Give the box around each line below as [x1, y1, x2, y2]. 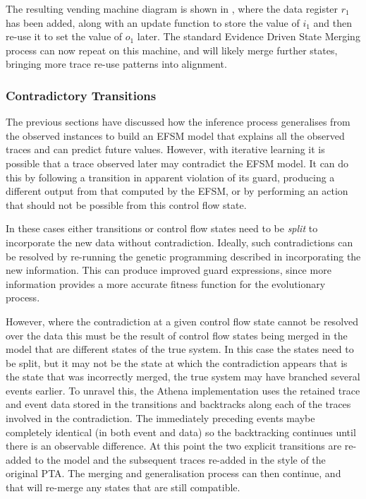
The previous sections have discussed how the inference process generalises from [6, 114, 350, 129]
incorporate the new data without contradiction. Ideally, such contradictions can [6, 234, 353, 249]
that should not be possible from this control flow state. [6, 197, 247, 212]
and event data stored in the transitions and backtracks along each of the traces [6, 397, 351, 411]
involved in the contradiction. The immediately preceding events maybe [6, 411, 315, 426]
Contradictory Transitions [6, 86, 157, 104]
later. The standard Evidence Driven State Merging [137, 29, 360, 44]
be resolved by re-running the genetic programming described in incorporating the [6, 248, 361, 263]
